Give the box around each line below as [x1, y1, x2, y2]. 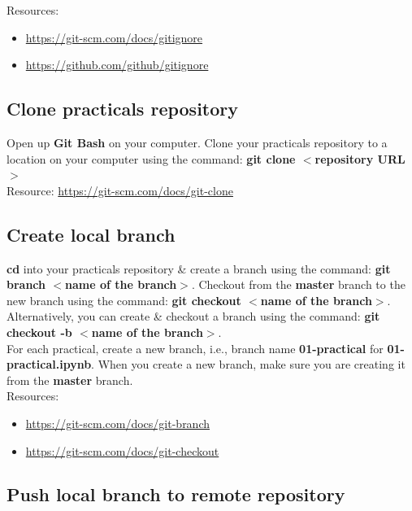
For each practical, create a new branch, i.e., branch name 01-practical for [7, 339, 384, 356]
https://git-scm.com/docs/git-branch [25, 414, 210, 431]
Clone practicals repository [7, 96, 239, 121]
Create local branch [7, 221, 176, 247]
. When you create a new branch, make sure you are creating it [91, 356, 405, 373]
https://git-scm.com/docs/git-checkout [25, 442, 219, 459]
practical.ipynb [7, 356, 92, 373]
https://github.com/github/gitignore [25, 56, 209, 73]
